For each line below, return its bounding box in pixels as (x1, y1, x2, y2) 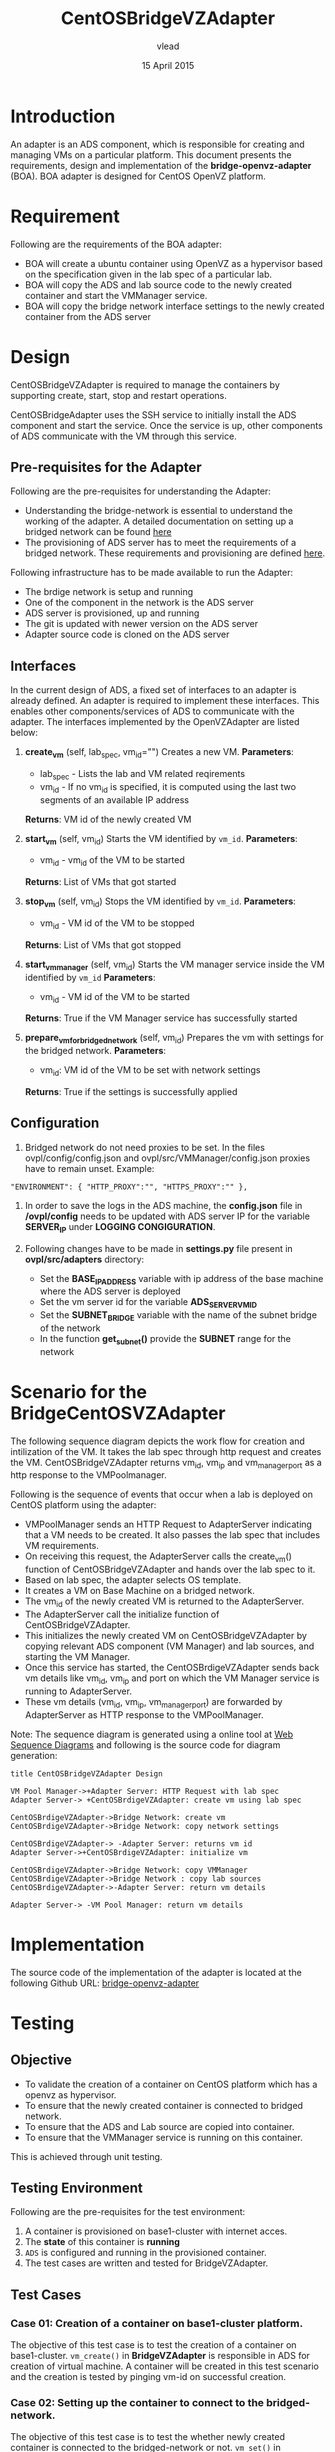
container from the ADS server (24, 310, 152, 322)
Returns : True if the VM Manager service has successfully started (24, 1012, 298, 1024)
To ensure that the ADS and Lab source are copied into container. (24, 2120, 295, 2132)
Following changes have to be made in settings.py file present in (24, 1242, 293, 1254)
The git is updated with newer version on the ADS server (24, 618, 258, 630)
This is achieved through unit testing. (10, 2150, 163, 2162)
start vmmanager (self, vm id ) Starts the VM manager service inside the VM (24, 958, 325, 972)
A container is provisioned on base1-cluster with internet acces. (24, 2225, 288, 2237)
